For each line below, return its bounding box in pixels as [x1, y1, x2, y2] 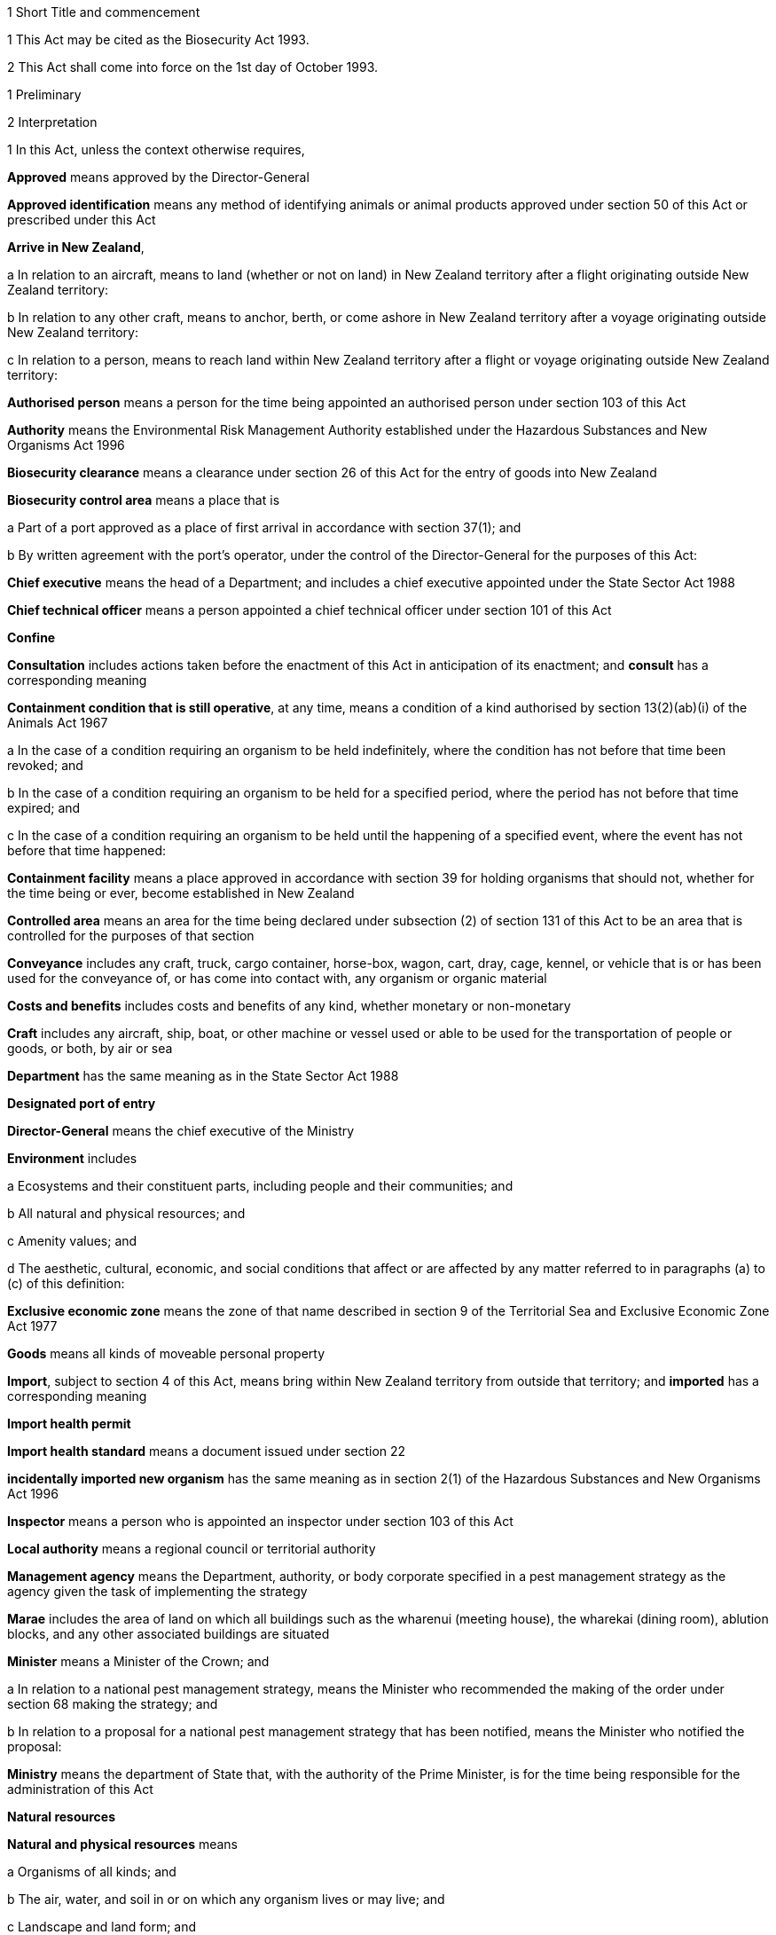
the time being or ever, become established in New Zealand [7, 885, 355, 901]
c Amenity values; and [7, 1233, 137, 1248]
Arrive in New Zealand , [7, 240, 145, 255]
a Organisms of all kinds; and [7, 1864, 176, 1879]
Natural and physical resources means [7, 1837, 238, 1852]
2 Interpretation [7, 114, 98, 130]
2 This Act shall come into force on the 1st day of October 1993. [7, 59, 379, 75]
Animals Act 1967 [7, 715, 108, 730]
